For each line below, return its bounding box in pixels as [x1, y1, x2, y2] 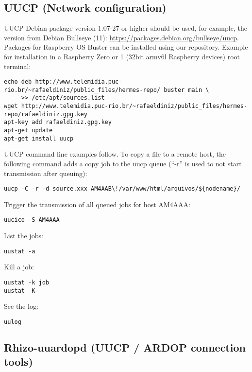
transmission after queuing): [4, 168, 87, 178]
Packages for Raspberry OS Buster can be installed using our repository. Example [4, 42, 248, 52]
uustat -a [4, 248, 35, 255]
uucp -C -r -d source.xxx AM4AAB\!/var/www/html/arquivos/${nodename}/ [4, 185, 240, 193]
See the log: [4, 301, 38, 311]
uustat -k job [4, 279, 50, 286]
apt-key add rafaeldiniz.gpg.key [4, 119, 112, 126]
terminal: [4, 61, 31, 71]
